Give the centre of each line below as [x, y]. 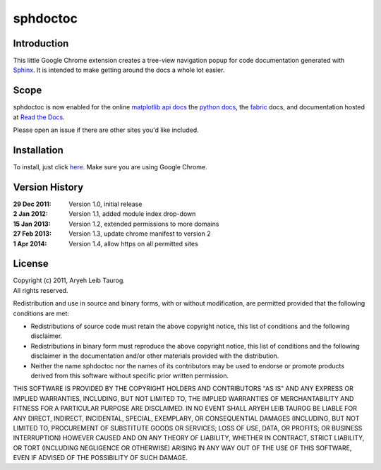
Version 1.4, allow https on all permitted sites [134, 243]
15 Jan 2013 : [32, 224]
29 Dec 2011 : [32, 204]
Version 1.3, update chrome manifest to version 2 [140, 234]
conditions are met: [41, 313]
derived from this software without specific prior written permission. [130, 375]
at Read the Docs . [39, 117]
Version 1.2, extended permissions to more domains [144, 224]
